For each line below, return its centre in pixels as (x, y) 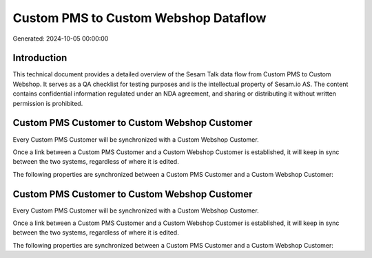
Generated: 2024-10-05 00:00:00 (61, 39)
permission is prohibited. (48, 103)
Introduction (40, 58)
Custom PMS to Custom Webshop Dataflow (139, 18)
